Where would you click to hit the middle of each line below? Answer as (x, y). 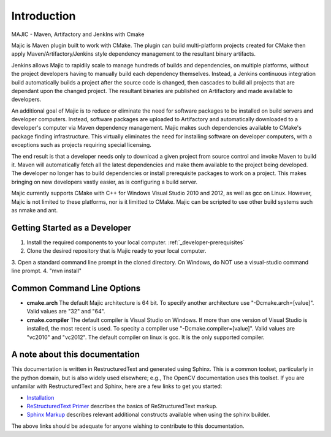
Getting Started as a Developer (71, 227)
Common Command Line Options (76, 288)
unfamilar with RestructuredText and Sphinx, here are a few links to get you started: (117, 386)
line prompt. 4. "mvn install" (47, 271)
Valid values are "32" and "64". (66, 312)
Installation (40, 397)
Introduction (44, 16)
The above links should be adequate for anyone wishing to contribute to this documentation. (128, 426)
